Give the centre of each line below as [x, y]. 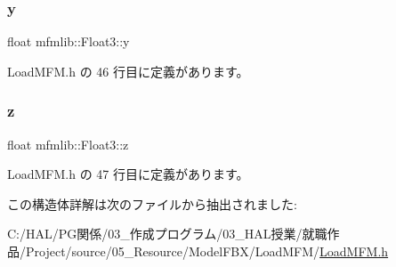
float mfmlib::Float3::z [68, 144]
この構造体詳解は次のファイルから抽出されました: [152, 203]
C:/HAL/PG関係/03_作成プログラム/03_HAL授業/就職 [167, 234]
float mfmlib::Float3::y [69, 41]
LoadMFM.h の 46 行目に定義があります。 [128, 71]
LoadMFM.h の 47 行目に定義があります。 [128, 174]
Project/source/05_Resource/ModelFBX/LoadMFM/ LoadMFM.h [207, 251]
